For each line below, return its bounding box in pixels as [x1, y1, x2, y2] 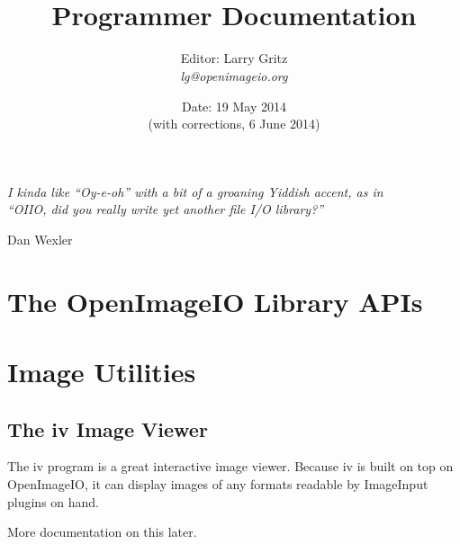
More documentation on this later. [7, 522, 197, 541]
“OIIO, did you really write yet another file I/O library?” [7, 200, 324, 218]
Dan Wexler [7, 229, 73, 248]
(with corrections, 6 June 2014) [148, 114, 320, 133]
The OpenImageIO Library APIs [7, 282, 423, 319]
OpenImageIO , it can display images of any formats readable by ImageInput [7, 475, 428, 494]
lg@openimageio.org [180, 66, 288, 85]
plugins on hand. [7, 492, 100, 511]
